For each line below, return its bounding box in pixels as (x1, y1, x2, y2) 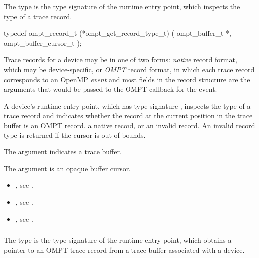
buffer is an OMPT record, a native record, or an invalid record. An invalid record (4, 120, 255, 130)
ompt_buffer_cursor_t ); (4, 37, 82, 48)
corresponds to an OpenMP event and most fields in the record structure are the (4, 74, 250, 84)
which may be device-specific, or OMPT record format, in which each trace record (4, 64, 255, 74)
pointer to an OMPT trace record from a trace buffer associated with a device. (4, 244, 245, 255)
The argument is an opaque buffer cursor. (4, 163, 131, 173)
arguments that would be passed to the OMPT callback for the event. (4, 84, 217, 94)
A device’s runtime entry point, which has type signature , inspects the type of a (4, 100, 251, 111)
